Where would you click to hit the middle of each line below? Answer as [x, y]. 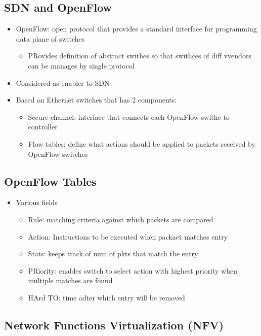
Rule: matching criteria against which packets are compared [121, 219]
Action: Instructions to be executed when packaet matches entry [128, 236]
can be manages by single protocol [81, 65]
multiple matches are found [70, 280]
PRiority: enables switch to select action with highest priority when [133, 270]
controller [43, 127]
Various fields [37, 202]
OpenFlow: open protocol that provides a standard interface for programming [136, 29]
